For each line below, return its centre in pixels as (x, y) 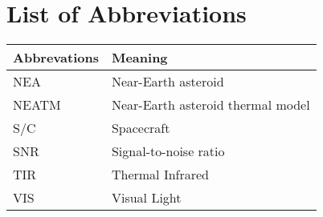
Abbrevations (56, 58)
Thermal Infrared (160, 175)
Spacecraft (141, 128)
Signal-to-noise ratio (168, 151)
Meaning (139, 58)
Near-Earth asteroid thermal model (211, 105)
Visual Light (146, 198)
